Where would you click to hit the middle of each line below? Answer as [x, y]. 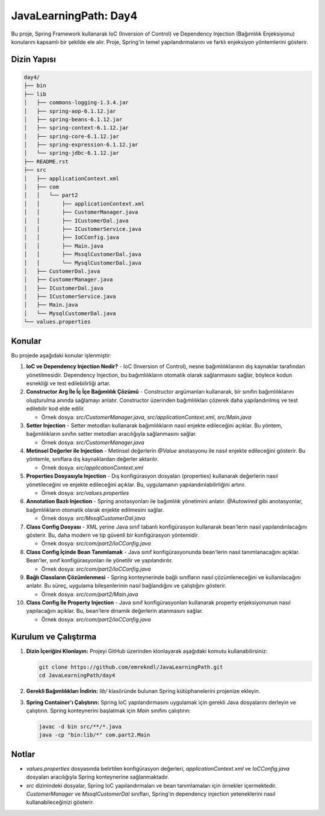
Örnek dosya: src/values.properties [85, 493]
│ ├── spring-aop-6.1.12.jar [70, 111]
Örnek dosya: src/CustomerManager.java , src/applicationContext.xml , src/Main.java [147, 417]
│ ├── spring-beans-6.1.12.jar [73, 119]
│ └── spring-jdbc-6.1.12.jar [72, 153]
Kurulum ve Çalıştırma [54, 637]
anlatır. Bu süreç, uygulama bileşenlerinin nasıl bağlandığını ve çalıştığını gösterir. [126, 586]
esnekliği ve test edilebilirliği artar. [68, 383]
